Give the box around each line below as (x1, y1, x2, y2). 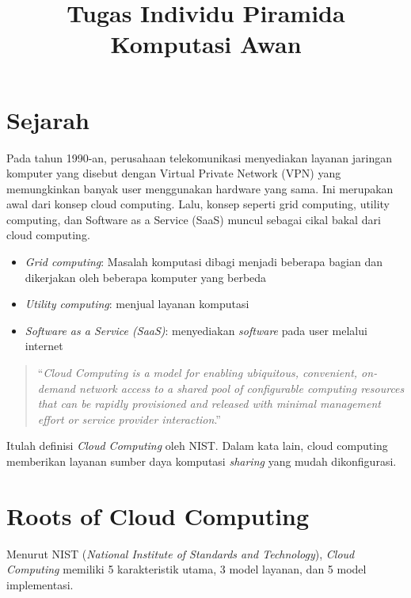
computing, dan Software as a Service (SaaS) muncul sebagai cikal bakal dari (6, 211, 381, 227)
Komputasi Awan (110, 28, 302, 60)
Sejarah (6, 103, 89, 135)
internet (25, 337, 63, 354)
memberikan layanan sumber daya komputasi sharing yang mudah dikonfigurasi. (6, 453, 397, 469)
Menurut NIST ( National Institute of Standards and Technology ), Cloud (6, 545, 355, 562)
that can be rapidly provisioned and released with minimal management (37, 395, 381, 412)
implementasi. (6, 576, 74, 592)
